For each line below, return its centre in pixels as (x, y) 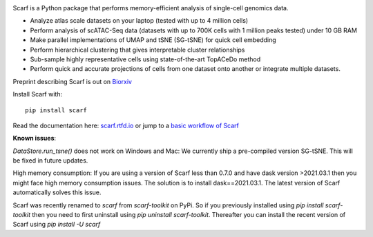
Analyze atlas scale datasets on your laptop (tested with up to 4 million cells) (139, 21)
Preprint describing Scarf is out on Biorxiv (73, 81)
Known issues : (35, 138)
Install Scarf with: (37, 94)
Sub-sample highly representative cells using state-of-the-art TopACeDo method (145, 59)
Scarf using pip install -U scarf (57, 225)
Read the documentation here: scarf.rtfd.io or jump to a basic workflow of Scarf (126, 125)
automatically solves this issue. (57, 192)
